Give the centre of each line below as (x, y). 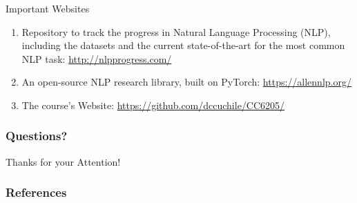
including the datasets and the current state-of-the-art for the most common (183, 45)
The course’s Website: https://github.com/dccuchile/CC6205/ (153, 105)
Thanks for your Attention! (63, 161)
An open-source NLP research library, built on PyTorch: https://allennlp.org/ (186, 82)
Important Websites (48, 8)
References (36, 192)
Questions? (37, 136)
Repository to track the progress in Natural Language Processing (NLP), (176, 31)
